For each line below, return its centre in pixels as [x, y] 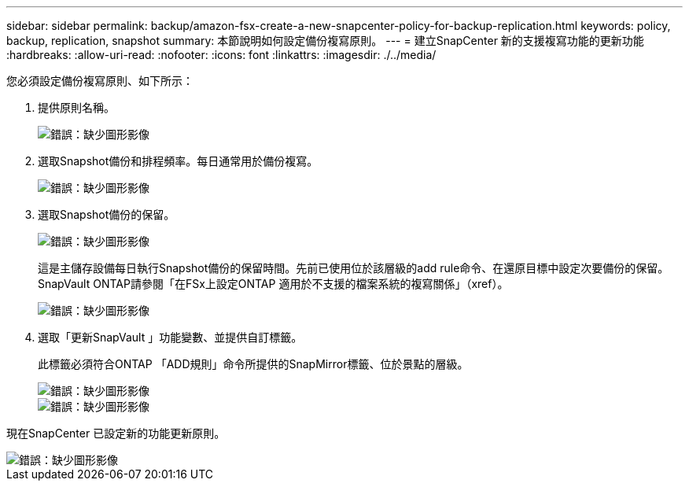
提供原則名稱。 [76, 107]
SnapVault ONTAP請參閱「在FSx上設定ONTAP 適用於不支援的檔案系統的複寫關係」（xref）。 [273, 284]
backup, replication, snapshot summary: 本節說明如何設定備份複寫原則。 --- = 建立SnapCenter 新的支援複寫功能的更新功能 [325, 41]
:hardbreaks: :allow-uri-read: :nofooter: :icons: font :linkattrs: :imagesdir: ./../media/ [221, 55]
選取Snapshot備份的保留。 [107, 214]
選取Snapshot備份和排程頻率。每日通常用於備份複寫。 [178, 161]
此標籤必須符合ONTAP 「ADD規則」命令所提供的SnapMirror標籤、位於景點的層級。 [253, 364]
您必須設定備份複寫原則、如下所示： [100, 81]
